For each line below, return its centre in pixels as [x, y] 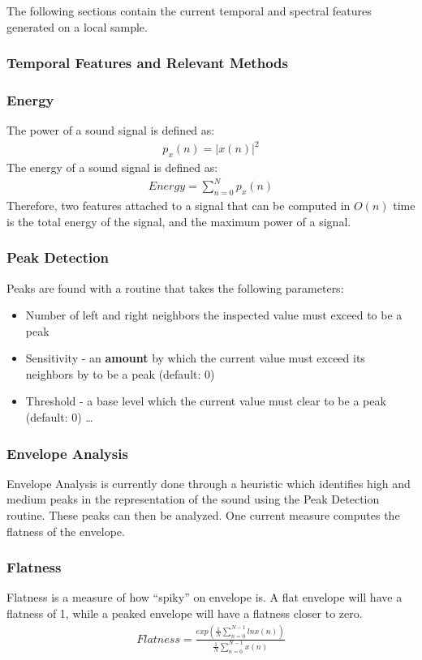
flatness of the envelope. [66, 531]
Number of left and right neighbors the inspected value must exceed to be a [214, 315]
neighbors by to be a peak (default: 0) [120, 373]
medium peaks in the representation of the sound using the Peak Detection [193, 499]
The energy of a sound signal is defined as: [112, 167]
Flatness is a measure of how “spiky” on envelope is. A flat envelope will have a [205, 597]
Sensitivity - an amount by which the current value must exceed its [195, 358]
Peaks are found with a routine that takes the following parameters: [175, 287]
